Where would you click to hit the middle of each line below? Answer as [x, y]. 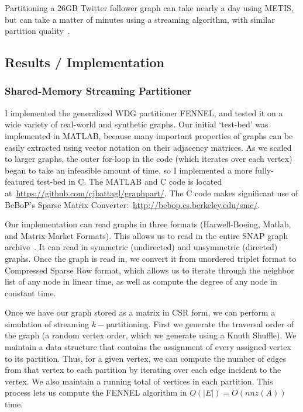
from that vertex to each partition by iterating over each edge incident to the [143, 370]
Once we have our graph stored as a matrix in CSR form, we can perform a [140, 312]
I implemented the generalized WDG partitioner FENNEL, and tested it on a [144, 112]
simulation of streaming [47, 323]
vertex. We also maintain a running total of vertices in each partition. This [139, 381]
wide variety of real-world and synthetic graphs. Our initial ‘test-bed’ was [137, 124]
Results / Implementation [85, 62]
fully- [264, 170]
